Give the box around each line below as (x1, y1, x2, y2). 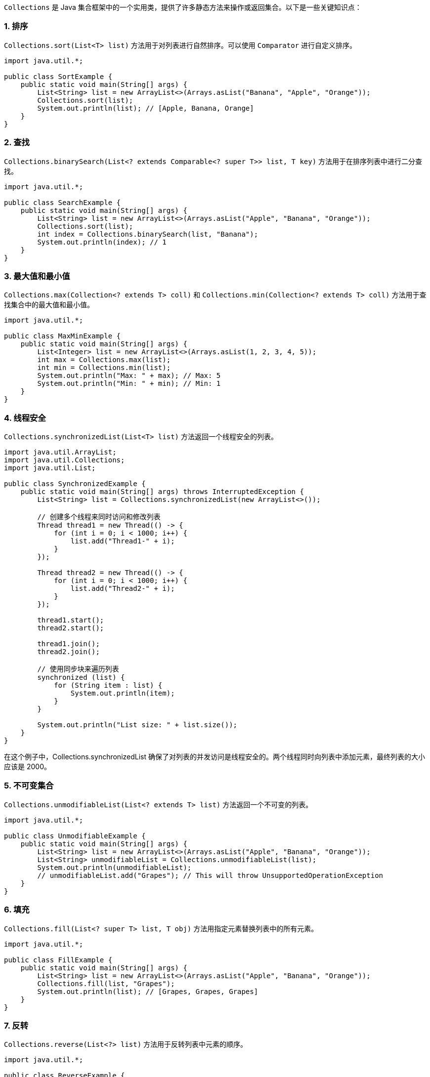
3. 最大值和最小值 (4, 271, 70, 281)
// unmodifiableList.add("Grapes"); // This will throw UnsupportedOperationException (37, 871, 384, 879)
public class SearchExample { (4, 198, 121, 207)
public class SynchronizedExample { (4, 480, 146, 488)
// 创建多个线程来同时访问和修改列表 (37, 513, 161, 521)
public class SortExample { (4, 72, 113, 81)
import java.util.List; (4, 464, 96, 472)
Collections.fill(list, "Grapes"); (37, 979, 175, 988)
